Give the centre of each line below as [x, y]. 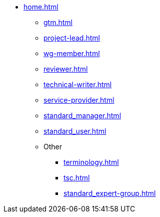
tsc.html [77, 178]
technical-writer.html [78, 84]
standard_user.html [75, 131]
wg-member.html [72, 53]
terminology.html [91, 162]
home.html [41, 7]
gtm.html [58, 22]
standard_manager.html [82, 116]
